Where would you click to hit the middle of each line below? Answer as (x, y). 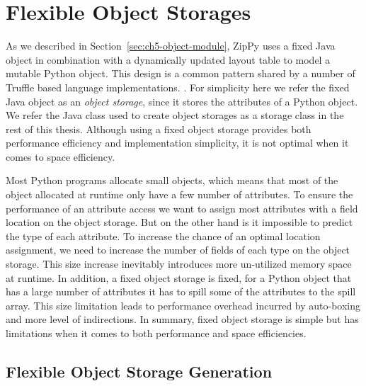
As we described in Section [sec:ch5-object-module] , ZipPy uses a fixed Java (171, 46)
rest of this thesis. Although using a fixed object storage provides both (159, 129)
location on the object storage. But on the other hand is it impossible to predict (179, 222)
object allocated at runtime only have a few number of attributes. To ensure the (179, 194)
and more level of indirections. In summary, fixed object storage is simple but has (182, 319)
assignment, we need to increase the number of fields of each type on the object (178, 250)
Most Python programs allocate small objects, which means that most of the (172, 180)
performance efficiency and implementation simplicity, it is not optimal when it (177, 143)
